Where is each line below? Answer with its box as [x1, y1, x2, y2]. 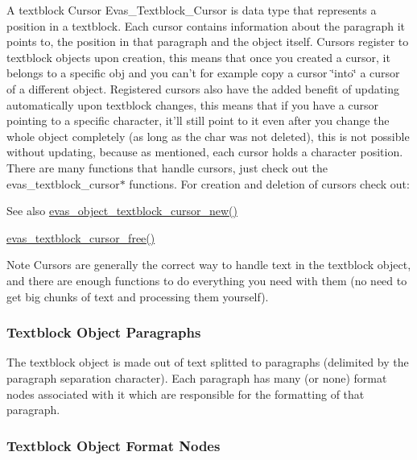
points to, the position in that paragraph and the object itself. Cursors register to [6, 33, 409, 50]
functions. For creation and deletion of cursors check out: [129, 175, 410, 192]
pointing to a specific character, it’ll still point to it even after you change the [6, 112, 390, 129]
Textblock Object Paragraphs [6, 322, 201, 342]
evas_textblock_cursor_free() [6, 229, 155, 246]
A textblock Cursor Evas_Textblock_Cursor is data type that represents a [6, 2, 377, 18]
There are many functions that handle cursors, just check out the [6, 159, 328, 176]
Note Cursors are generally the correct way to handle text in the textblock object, [6, 256, 411, 273]
